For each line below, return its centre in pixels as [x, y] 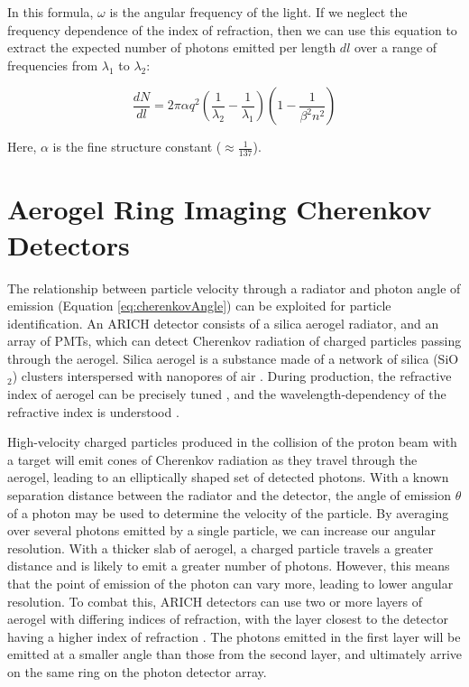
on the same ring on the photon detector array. [137, 671]
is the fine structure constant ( [137, 147]
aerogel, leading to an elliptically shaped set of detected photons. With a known [228, 477]
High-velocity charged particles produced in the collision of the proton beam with [232, 442]
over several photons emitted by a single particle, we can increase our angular [221, 530]
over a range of [395, 47]
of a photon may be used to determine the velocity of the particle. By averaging [228, 512]
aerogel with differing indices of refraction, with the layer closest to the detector [228, 619]
